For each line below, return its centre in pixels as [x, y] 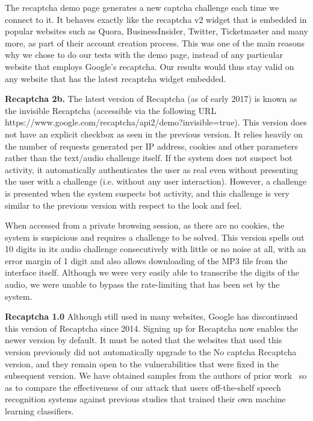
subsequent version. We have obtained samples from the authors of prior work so [156, 375]
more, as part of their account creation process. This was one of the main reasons [155, 43]
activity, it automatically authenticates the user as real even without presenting [151, 169]
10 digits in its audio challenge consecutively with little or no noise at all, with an [156, 249]
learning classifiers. [39, 411]
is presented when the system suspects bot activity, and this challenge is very [147, 193]
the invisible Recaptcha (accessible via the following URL [111, 110]
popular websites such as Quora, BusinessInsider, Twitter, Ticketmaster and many [156, 31]
